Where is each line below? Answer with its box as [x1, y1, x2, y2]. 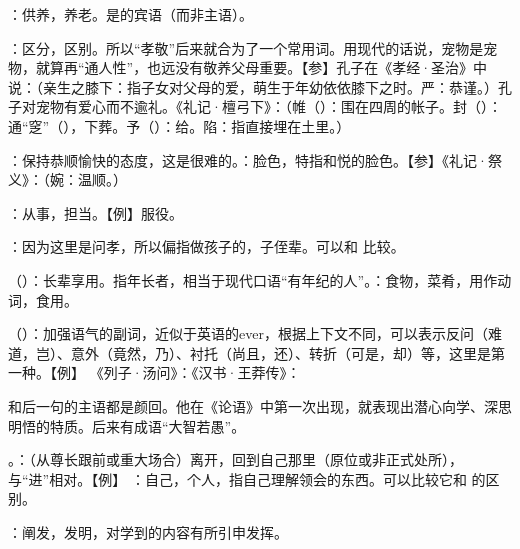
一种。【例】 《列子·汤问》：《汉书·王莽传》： [8, 362, 301, 383]
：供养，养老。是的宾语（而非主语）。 [8, 4, 253, 24]
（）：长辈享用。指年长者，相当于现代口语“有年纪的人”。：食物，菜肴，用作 [8, 269, 498, 290]
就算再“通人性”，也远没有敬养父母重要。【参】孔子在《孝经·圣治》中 [35, 57, 488, 78]
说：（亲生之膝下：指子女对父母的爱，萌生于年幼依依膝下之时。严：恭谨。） [8, 76, 498, 97]
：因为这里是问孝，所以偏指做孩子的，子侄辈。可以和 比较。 [8, 236, 405, 257]
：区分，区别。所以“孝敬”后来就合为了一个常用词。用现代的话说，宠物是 [8, 37, 484, 58]
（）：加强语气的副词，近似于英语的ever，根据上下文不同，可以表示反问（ [8, 323, 488, 344]
